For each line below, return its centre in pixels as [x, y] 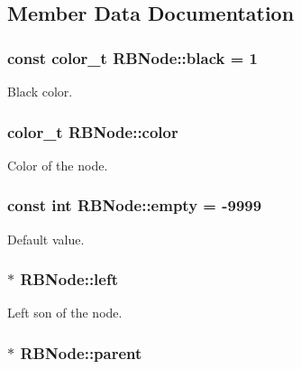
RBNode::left [69, 279]
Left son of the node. [65, 313]
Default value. [46, 239]
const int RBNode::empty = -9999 [135, 205]
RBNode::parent [81, 352]
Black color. [40, 91]
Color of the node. [58, 165]
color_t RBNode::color [93, 131]
